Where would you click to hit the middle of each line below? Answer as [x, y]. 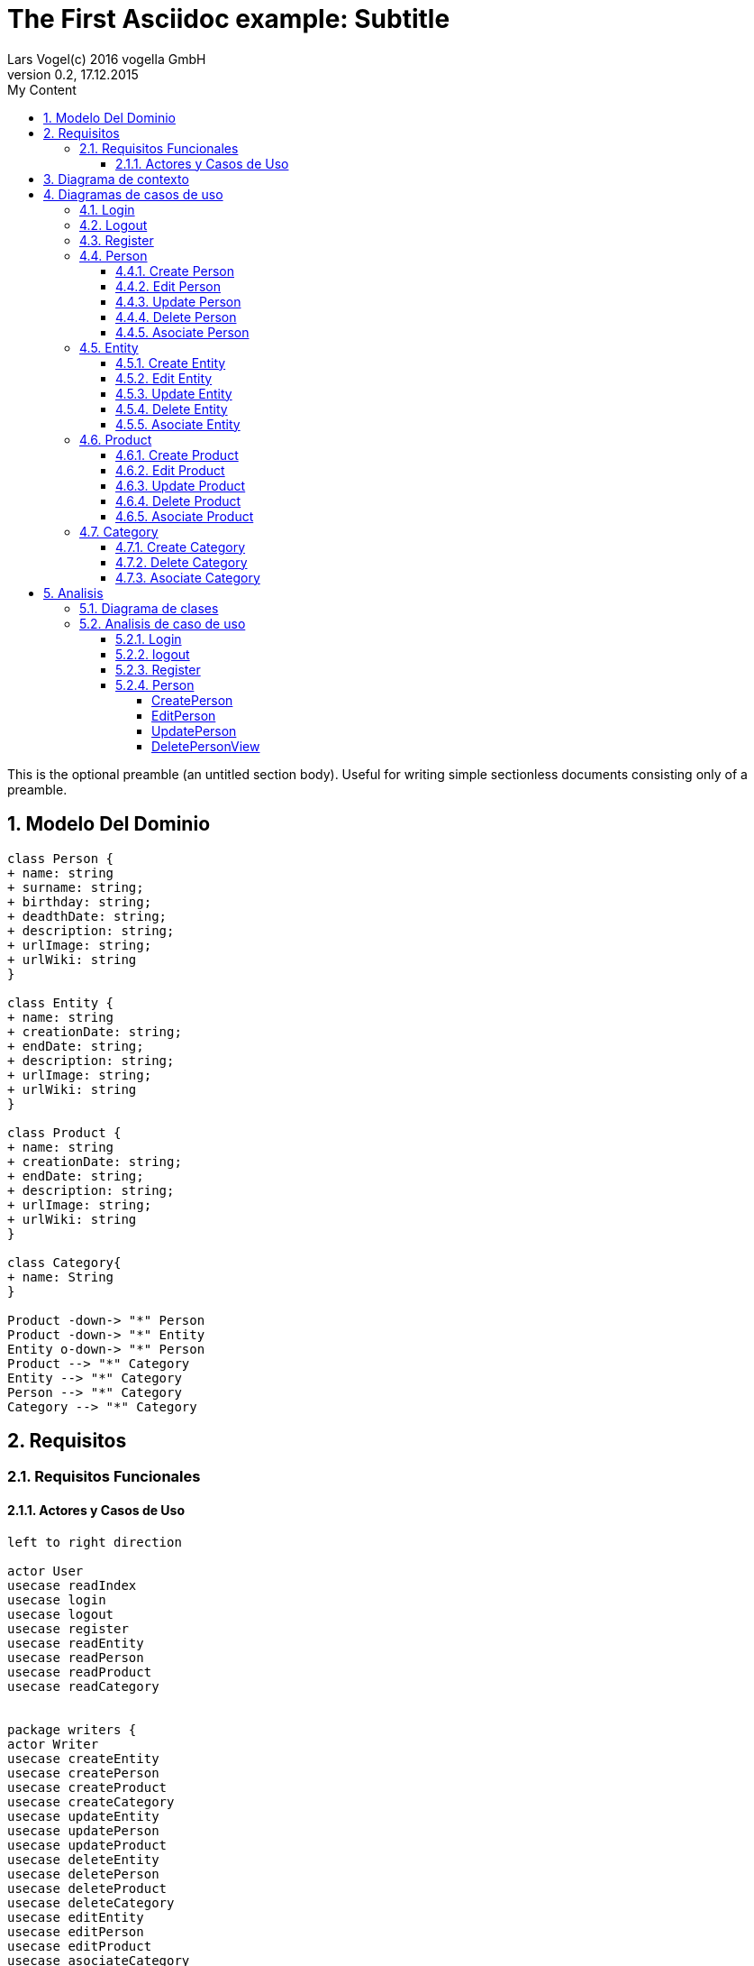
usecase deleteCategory [91, 1902]
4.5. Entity [109, 347]
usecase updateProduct [87, 1845]
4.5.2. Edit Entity [164, 378]
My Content [42, 89]
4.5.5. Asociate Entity [178, 424]
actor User [45, 1571]
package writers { [72, 1729]
